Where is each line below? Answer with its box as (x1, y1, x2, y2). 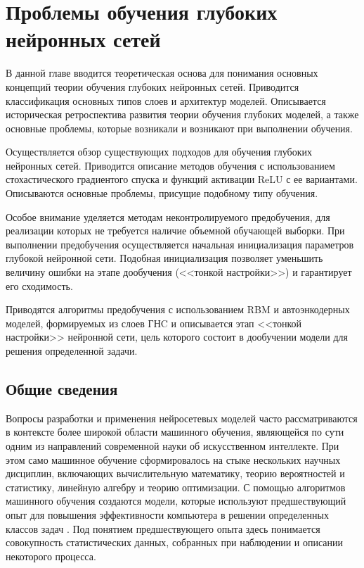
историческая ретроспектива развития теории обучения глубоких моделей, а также (6, 107, 359, 122)
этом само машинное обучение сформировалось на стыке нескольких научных (6, 452, 341, 467)
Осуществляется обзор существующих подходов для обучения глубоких (6, 144, 313, 159)
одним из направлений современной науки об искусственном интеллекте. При (6, 438, 339, 453)
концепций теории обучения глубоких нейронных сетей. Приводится (6, 79, 299, 94)
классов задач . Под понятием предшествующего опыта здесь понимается (6, 521, 320, 536)
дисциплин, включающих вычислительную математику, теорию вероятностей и (6, 466, 345, 481)
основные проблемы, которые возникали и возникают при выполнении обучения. (6, 120, 353, 135)
